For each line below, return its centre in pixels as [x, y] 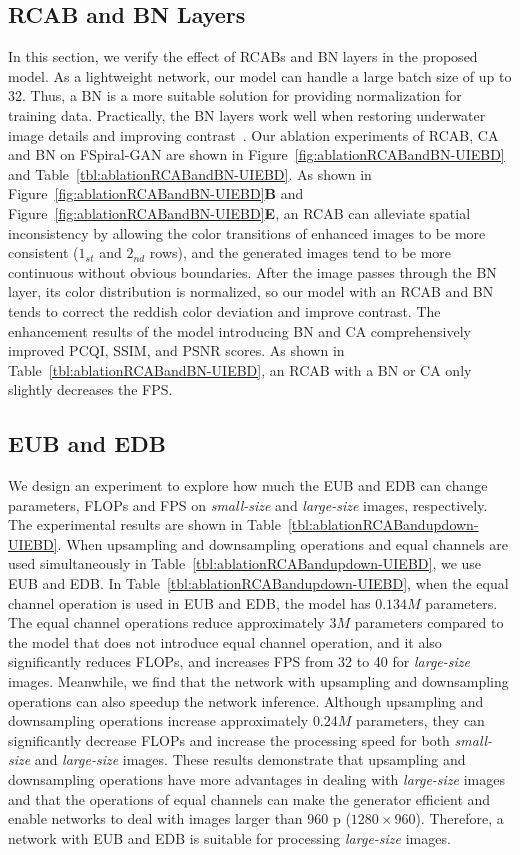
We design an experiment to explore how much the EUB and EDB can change [248, 485]
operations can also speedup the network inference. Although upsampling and [246, 700]
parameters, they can [420, 720]
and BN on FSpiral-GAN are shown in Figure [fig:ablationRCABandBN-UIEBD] [256, 154]
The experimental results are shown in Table [144, 524]
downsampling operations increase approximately [158, 720]
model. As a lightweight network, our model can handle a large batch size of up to [260, 75]
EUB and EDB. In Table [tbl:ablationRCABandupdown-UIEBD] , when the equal [258, 583]
